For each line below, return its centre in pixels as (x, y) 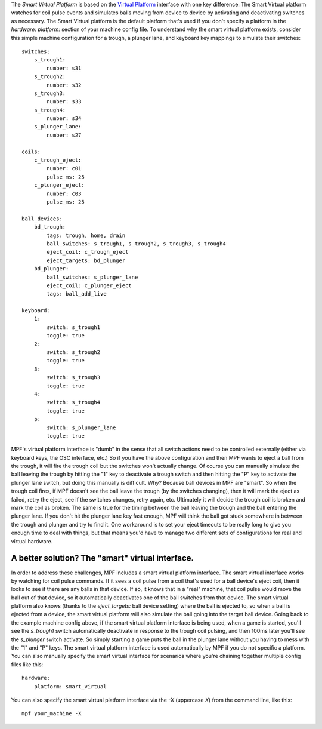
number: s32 (64, 85)
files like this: (27, 664)
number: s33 (64, 102)
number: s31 (64, 68)
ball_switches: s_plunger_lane (92, 277)
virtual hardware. (32, 541)
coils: (31, 152)
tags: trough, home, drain (86, 235)
